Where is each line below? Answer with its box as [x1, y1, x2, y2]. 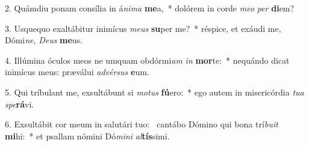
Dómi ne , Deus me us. [5, 34, 83, 46]
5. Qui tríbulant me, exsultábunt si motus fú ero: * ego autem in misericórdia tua [5, 85, 304, 98]
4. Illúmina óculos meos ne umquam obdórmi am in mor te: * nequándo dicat [5, 53, 290, 66]
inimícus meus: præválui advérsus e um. [5, 65, 149, 78]
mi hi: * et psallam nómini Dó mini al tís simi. [5, 129, 170, 142]
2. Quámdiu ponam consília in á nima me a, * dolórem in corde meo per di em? [5, 2, 295, 14]
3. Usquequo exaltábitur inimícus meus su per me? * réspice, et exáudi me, [5, 22, 281, 34]
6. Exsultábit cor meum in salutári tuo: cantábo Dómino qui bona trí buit [5, 118, 278, 130]
